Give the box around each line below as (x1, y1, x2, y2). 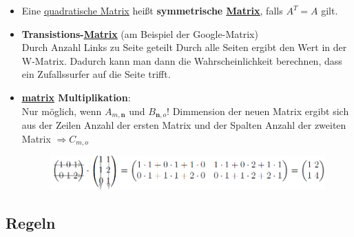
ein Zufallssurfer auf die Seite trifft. (21, 67, 171, 81)
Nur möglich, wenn (21, 103, 102, 118)
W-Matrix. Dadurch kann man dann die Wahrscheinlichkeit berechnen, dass (21, 53, 342, 68)
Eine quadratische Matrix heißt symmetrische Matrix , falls (21, 3, 283, 17)
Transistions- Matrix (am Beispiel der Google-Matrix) (21, 26, 258, 41)
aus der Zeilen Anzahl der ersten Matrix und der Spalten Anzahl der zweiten (21, 118, 346, 132)
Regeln (6, 212, 56, 234)
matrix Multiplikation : (21, 90, 131, 104)
